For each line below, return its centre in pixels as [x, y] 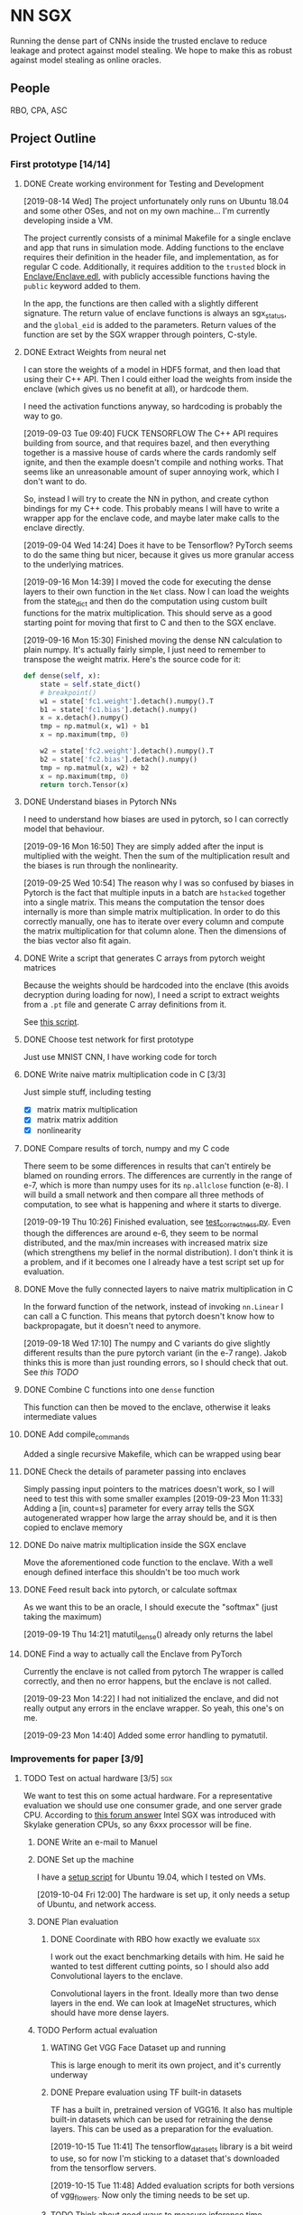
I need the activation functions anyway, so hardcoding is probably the [153, 407]
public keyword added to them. [82, 286]
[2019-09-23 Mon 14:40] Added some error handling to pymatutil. [146, 1735]
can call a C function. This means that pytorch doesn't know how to [149, 1317]
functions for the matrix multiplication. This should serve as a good [147, 613]
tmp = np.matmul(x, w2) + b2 [95, 768]
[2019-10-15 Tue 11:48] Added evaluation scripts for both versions [172, 2186]
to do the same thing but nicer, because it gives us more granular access [159, 555]
